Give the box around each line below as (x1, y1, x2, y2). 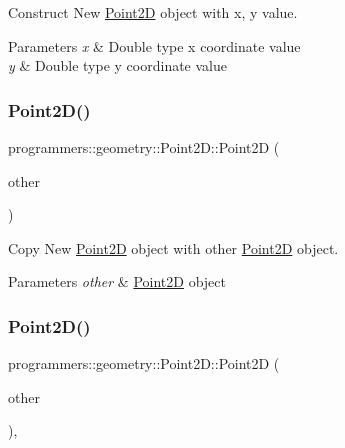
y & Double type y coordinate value (8, 55, 227, 76)
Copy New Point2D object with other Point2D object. (8, 237, 339, 258)
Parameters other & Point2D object (8, 271, 226, 292)
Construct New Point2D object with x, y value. (8, 2, 298, 22)
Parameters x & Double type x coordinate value (8, 35, 301, 56)
